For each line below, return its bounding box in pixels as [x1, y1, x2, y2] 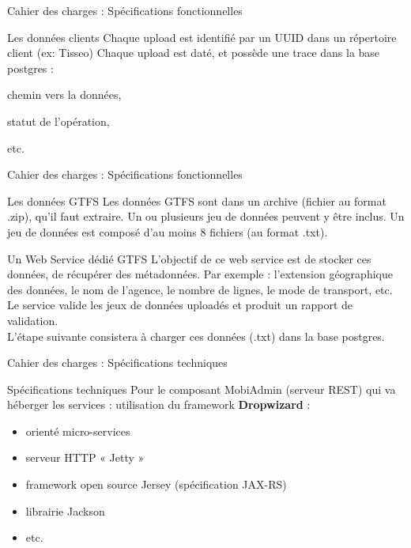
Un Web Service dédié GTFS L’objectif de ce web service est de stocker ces [7, 250, 371, 266]
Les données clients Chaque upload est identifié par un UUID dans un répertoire [7, 28, 397, 45]
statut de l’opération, [7, 112, 110, 129]
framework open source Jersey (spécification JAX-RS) [25, 476, 287, 493]
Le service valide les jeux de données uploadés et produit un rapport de [7, 297, 353, 313]
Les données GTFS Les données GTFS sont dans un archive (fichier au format [7, 192, 386, 209]
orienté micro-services [25, 422, 130, 439]
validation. [7, 312, 58, 328]
